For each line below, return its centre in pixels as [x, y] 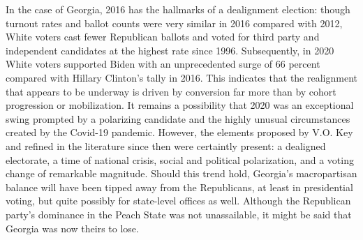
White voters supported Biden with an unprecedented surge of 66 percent [163, 64]
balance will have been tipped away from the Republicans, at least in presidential [179, 187]
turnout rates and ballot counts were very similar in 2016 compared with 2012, [174, 23]
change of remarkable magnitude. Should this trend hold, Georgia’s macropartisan [181, 173]
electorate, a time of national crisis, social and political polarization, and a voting [180, 159]
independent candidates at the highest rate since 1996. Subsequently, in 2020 [170, 50]
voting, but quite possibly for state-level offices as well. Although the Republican [178, 201]
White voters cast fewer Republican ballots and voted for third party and [163, 37]
